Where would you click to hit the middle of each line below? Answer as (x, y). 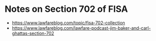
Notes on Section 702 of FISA (66, 9)
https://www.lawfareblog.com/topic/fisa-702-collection (68, 23)
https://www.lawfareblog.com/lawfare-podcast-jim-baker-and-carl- (81, 28)
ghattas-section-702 (33, 33)
